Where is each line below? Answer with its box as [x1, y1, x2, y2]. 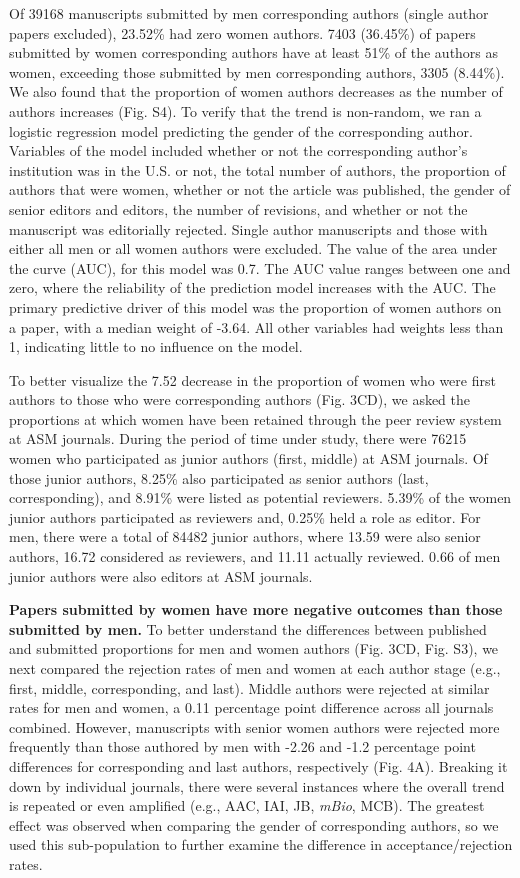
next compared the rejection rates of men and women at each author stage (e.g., [9, 658, 501, 678]
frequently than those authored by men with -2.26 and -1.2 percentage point [9, 736, 476, 757]
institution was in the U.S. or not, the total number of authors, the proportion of [9, 159, 506, 180]
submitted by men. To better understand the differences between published [9, 618, 487, 639]
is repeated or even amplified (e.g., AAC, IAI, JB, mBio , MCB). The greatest [9, 795, 485, 816]
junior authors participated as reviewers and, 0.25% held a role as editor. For [9, 506, 481, 527]
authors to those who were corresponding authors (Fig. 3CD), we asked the [9, 389, 471, 410]
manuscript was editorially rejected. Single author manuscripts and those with [9, 218, 488, 239]
